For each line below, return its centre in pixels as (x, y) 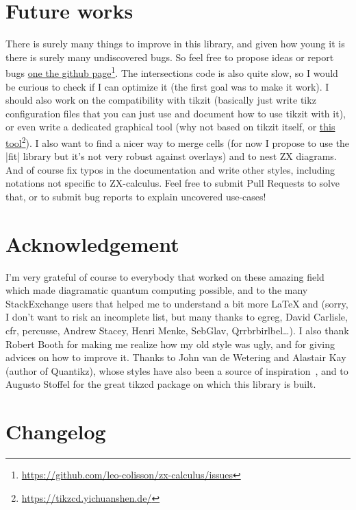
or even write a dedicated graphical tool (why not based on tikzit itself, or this (170, 127)
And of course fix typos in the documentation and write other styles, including (170, 169)
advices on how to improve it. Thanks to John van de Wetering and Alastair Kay (176, 357)
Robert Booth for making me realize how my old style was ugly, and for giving (170, 344)
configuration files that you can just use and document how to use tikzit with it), (176, 113)
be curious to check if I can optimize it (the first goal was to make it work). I (167, 86)
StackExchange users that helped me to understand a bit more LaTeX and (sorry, (177, 303)
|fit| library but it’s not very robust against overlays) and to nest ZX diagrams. (171, 156)
